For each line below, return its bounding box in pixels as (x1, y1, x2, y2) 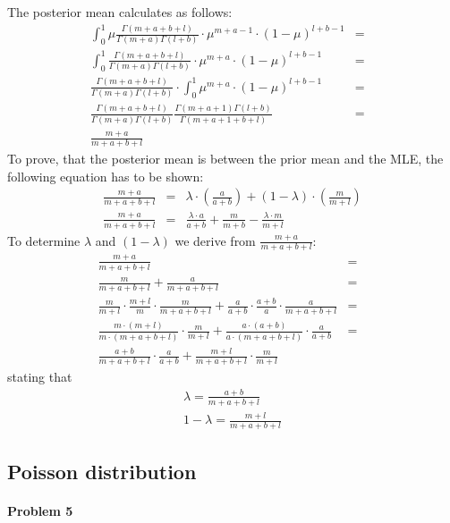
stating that (7, 367, 72, 385)
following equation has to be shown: (7, 166, 204, 185)
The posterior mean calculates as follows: (7, 3, 233, 21)
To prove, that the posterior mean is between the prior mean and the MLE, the (7, 148, 444, 167)
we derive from (174, 231, 256, 249)
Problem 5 (7, 502, 73, 520)
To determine (7, 231, 81, 249)
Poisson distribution (7, 458, 197, 485)
